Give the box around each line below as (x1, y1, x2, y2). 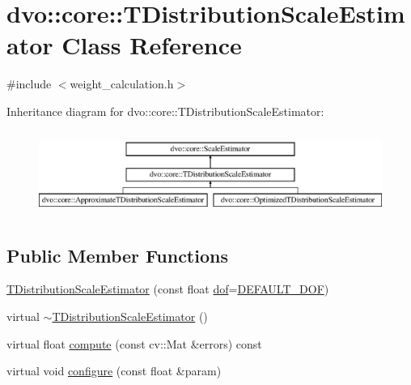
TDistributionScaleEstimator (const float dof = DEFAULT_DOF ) (6, 280, 329, 297)
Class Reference (61, 28, 242, 62)
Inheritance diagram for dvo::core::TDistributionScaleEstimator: (6, 102, 324, 119)
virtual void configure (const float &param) (6, 362, 222, 379)
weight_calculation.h (70, 75, 174, 92)
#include (6, 75, 52, 92)
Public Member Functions (6, 242, 228, 267)
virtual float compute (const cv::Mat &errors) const (6, 335, 262, 352)
